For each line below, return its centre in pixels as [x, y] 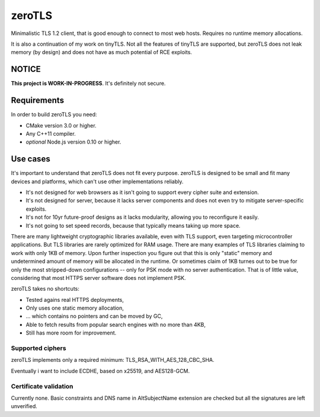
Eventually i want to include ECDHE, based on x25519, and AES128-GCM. [100, 371]
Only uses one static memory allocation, [75, 308]
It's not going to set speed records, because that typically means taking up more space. [133, 225]
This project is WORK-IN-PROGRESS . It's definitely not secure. [88, 84]
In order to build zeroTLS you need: [54, 114]
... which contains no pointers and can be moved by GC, [94, 316]
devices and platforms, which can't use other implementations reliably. [97, 182]
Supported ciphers [39, 348]
